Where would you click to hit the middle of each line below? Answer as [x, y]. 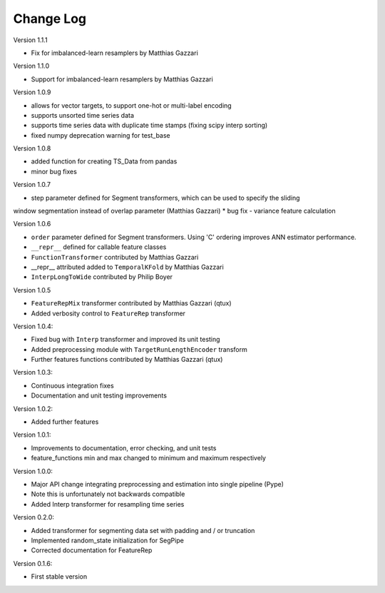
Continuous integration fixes [72, 385]
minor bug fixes [54, 171]
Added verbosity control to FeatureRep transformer [108, 313]
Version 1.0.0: [33, 471]
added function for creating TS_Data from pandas [104, 161]
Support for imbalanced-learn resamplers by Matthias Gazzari [122, 79]
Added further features [65, 422]
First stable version [59, 577]
